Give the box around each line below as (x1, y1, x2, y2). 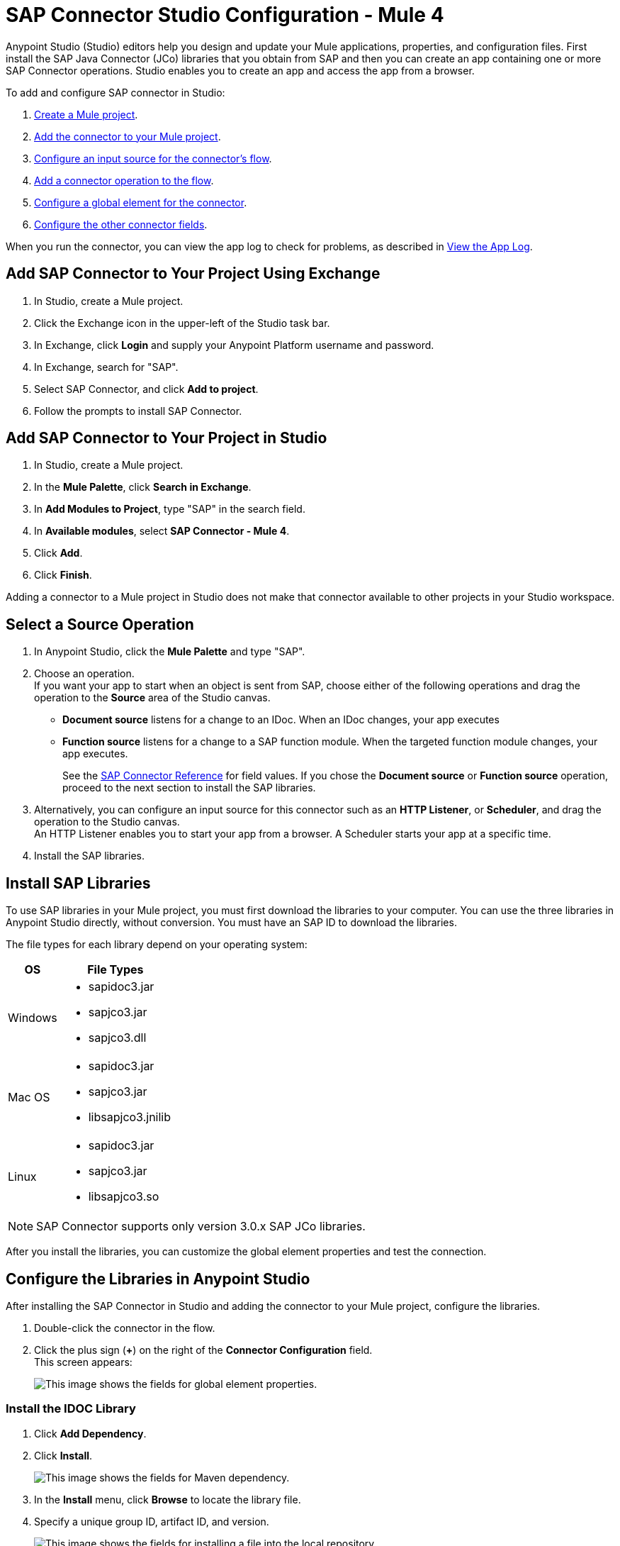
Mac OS (8, 1090, 50, 1105)
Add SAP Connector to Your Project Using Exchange (6, 265, 381, 283)
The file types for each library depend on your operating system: (6, 938, 308, 951)
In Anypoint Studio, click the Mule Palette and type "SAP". (34, 645, 305, 658)
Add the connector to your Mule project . (34, 130, 221, 143)
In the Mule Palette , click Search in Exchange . (34, 481, 252, 494)
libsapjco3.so (88, 1189, 159, 1204)
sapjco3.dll (88, 1030, 147, 1045)
